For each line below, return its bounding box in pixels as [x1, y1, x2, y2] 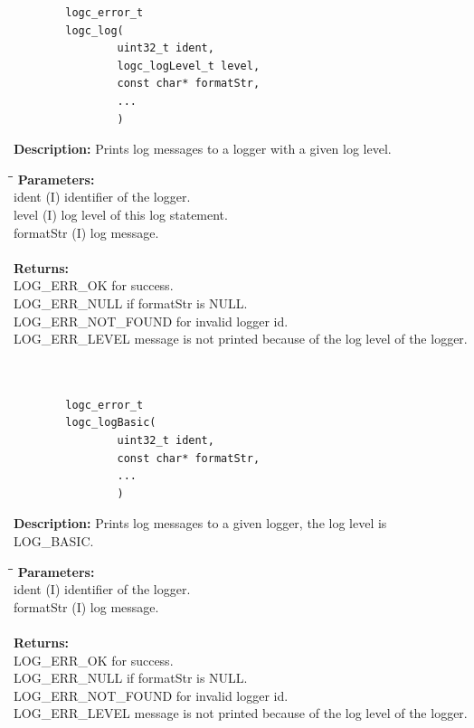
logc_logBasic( [65, 416, 156, 430]
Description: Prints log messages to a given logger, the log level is [14, 514, 387, 533]
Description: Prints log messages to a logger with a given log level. [14, 139, 392, 158]
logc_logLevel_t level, [117, 59, 261, 72]
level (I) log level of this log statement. [14, 204, 228, 223]
